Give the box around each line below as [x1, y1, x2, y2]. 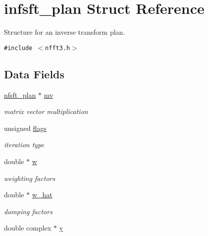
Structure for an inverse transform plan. [4, 27, 125, 37]
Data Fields [4, 66, 65, 81]
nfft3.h [45, 44, 70, 52]
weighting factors [4, 173, 55, 183]
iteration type [4, 139, 45, 150]
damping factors [4, 206, 52, 216]
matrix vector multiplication [4, 106, 88, 117]
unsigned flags [4, 122, 47, 133]
